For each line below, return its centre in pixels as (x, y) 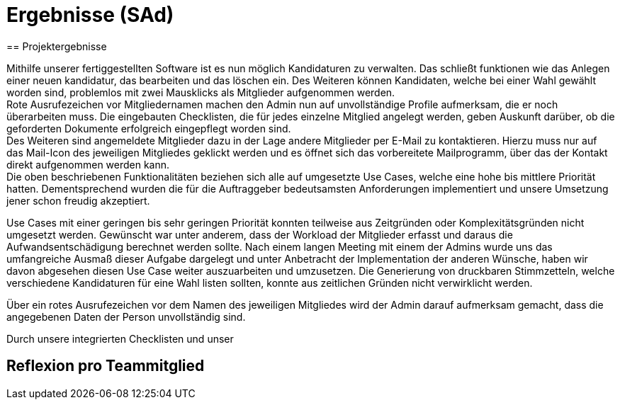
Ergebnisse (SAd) (90, 15)
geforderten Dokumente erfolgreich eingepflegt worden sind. (149, 128)
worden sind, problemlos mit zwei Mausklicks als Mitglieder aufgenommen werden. (201, 92)
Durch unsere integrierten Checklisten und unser (120, 338)
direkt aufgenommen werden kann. (88, 164)
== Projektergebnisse (57, 46)
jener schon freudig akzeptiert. (78, 200)
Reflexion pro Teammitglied (106, 366)
